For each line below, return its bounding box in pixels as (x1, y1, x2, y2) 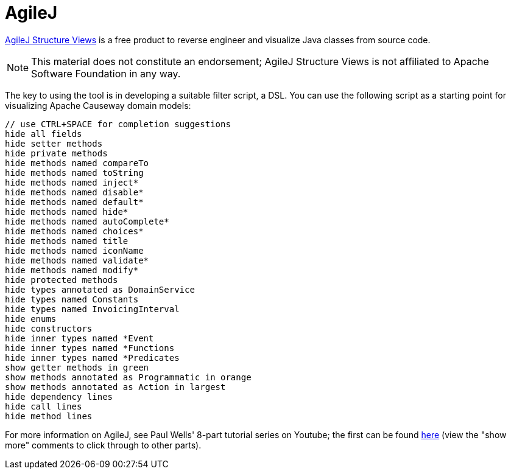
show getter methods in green (5, 362, 149, 372)
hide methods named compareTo (5, 158, 149, 168)
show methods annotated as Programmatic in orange (5, 372, 252, 382)
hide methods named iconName (5, 245, 144, 256)
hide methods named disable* (5, 187, 144, 197)
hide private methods (5, 148, 108, 158)
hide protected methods (5, 274, 118, 285)
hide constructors (5, 323, 93, 333)
